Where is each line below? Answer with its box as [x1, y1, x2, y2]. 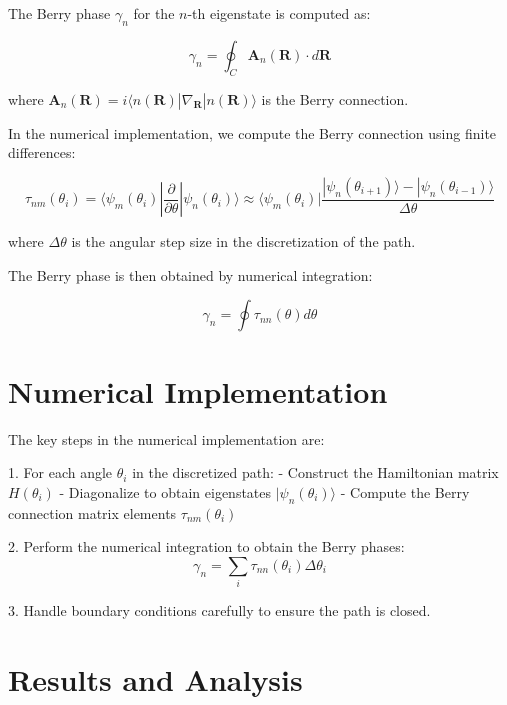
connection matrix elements [8, 502, 177, 523]
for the [133, 3, 175, 23]
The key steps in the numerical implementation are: [8, 428, 325, 449]
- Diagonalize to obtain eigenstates [59, 481, 272, 502]
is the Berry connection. [261, 88, 409, 109]
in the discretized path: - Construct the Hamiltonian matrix [132, 462, 499, 483]
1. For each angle [8, 462, 113, 483]
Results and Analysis [8, 658, 303, 699]
